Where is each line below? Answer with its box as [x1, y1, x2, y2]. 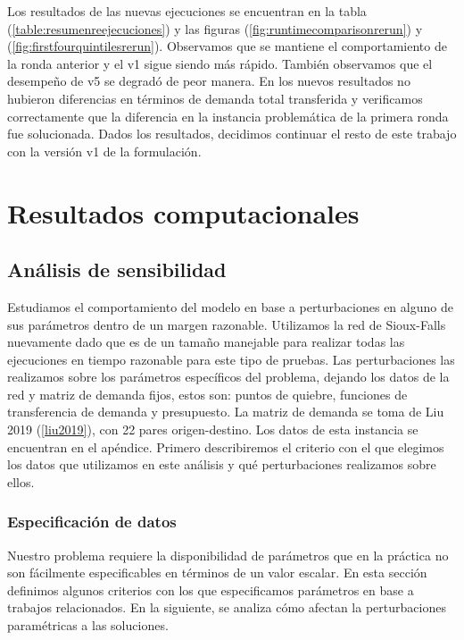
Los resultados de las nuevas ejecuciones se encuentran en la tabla [7, 2, 367, 20]
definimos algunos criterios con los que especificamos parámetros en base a [7, 580, 414, 599]
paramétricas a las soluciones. [7, 616, 169, 635]
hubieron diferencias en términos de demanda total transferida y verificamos [7, 88, 423, 107]
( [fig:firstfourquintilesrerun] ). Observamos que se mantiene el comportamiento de [7, 37, 447, 55]
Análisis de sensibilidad [7, 256, 227, 283]
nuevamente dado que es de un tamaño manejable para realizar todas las [7, 333, 405, 351]
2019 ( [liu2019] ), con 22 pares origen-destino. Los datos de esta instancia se [7, 420, 418, 439]
